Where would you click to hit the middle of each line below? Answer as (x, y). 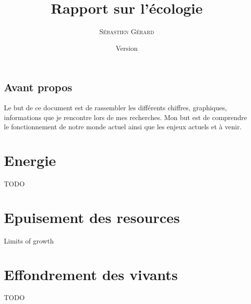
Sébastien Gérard (127, 31)
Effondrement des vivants (91, 274)
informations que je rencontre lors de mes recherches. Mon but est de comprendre (125, 117)
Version (127, 48)
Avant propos (38, 87)
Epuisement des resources (92, 217)
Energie (30, 160)
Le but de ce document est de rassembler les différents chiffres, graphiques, (116, 108)
